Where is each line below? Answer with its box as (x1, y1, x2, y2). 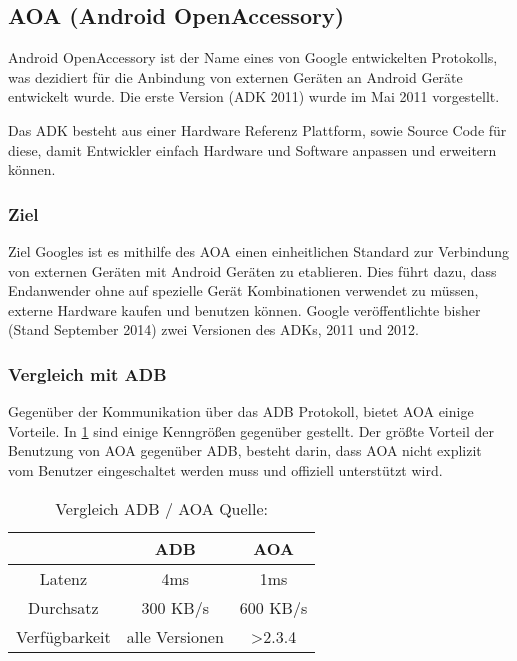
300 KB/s (141, 595, 210, 619)
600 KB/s (239, 595, 308, 619)
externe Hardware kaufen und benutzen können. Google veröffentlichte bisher (8, 299, 481, 320)
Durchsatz (28, 595, 99, 619)
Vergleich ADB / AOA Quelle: (55, 496, 269, 520)
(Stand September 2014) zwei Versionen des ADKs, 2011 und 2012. (8, 319, 419, 340)
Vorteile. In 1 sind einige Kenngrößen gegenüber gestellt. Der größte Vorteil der (8, 420, 494, 441)
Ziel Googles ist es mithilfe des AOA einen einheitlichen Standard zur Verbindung (8, 240, 510, 261)
